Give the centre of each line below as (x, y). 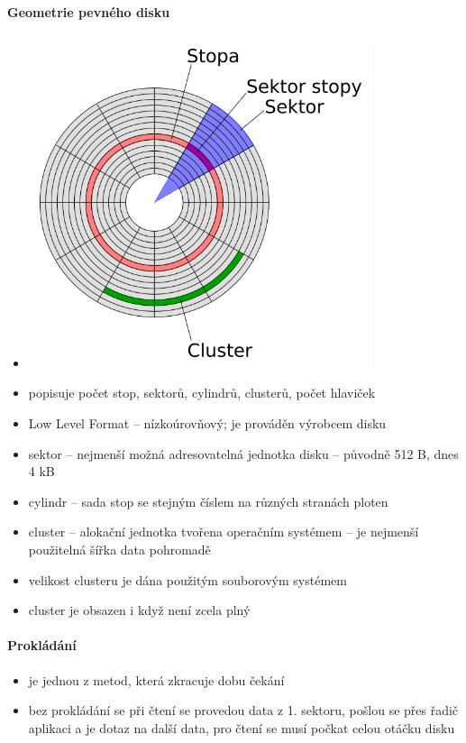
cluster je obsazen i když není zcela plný (139, 610)
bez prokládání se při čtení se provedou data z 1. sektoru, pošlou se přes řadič (243, 710)
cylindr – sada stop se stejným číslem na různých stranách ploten (208, 501)
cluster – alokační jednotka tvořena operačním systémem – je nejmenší (224, 532)
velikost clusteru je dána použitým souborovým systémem (187, 579)
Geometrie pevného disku (89, 11)
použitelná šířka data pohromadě (119, 549)
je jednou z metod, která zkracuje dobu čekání (156, 679)
